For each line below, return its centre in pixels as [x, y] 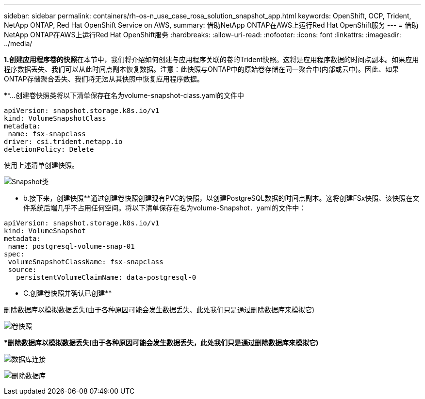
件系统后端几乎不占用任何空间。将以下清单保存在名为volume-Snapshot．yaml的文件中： [165, 208]
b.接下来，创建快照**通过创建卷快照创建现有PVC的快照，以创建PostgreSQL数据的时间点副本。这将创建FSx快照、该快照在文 [221, 198]
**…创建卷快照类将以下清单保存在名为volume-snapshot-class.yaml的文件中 [124, 95]
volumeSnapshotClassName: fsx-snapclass [86, 262]
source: [22, 270]
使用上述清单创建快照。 [41, 165]
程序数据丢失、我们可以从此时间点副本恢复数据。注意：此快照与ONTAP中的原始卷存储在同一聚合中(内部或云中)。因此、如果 [201, 69]
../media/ [18, 43]
